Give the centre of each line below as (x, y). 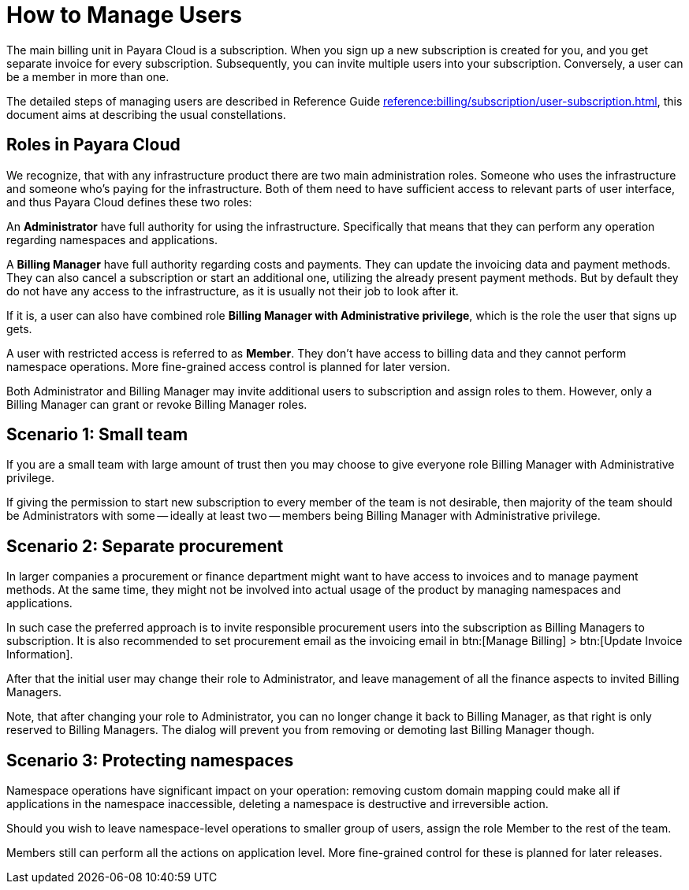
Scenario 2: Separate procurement (145, 546)
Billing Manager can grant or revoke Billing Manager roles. (157, 404)
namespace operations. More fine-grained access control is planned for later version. (228, 366)
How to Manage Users (124, 15)
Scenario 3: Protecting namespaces (150, 760)
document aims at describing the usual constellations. (146, 114)
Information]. (40, 655)
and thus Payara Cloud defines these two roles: (129, 202)
